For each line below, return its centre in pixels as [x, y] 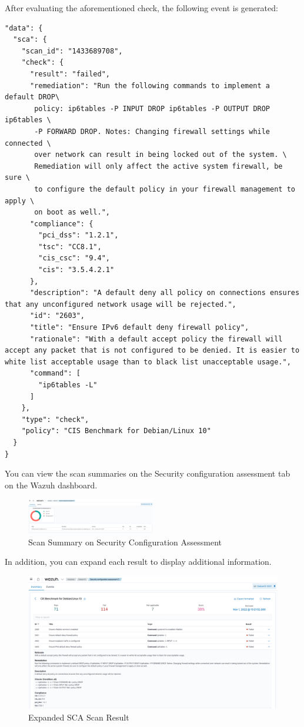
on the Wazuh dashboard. [51, 485]
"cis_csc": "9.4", [74, 258]
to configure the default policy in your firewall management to [165, 189]
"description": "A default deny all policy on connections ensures [165, 293]
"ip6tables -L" [68, 385]
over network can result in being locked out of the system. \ [161, 155]
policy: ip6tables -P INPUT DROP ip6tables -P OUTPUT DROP [152, 108]
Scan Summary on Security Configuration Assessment [125, 542]
